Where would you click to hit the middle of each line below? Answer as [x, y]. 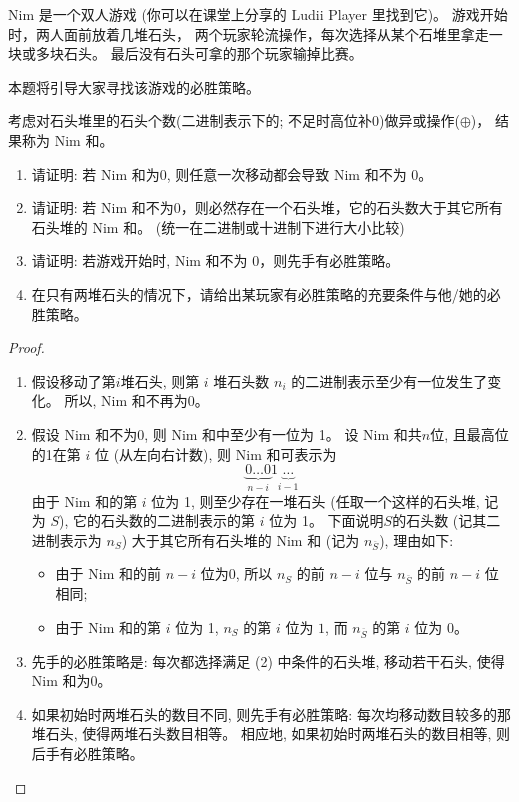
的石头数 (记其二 [446, 520]
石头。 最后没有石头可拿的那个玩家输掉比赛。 [213, 53]
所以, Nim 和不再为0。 [136, 400]
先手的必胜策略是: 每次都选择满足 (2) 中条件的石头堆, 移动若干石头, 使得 [268, 660]
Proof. [26, 347]
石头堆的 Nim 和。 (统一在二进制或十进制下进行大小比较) [218, 226]
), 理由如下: [416, 539]
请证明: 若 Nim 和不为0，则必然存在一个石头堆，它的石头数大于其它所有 [267, 207]
